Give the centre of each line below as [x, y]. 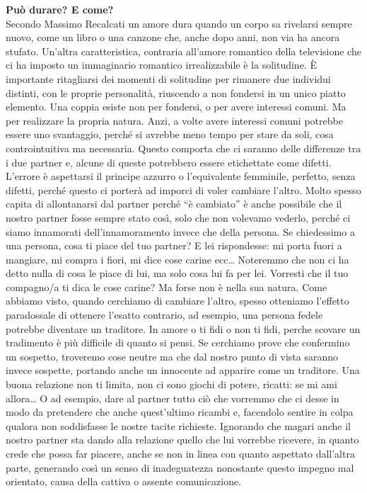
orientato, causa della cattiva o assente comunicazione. [124, 481]
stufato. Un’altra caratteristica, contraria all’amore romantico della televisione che [183, 51]
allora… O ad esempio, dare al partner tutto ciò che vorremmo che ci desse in [173, 398]
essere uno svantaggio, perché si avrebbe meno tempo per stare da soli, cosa [170, 134]
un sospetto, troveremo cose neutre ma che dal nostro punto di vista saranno [172, 356]
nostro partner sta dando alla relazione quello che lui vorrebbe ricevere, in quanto [182, 440]
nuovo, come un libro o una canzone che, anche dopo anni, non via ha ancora [173, 37]
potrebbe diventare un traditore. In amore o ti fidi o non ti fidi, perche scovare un [183, 328]
